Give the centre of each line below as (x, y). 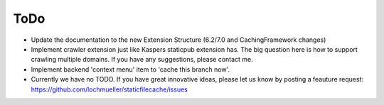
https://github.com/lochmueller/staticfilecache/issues (109, 89)
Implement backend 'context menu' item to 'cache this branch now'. (130, 69)
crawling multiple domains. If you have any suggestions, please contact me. (142, 60)
